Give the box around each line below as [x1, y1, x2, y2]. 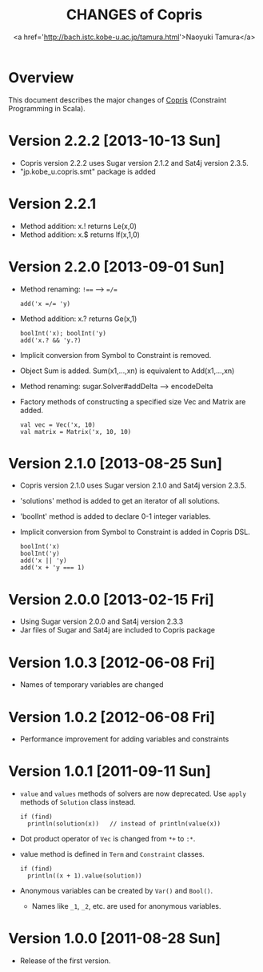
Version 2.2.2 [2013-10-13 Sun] [8, 131, 221, 150]
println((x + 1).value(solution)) [27, 872, 142, 880]
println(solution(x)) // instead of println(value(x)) [27, 820, 221, 828]
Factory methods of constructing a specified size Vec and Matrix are [19, 396, 246, 406]
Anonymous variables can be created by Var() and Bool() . [19, 886, 213, 896]
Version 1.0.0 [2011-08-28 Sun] [8, 930, 221, 948]
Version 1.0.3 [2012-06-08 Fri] [8, 653, 216, 672]
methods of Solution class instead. [19, 797, 136, 807]
